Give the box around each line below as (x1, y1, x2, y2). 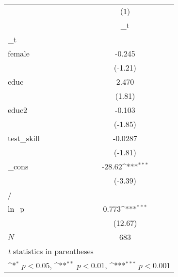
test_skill (8, 132, 40, 144)
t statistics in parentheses (8, 245, 94, 257)
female (8, 48, 30, 59)
